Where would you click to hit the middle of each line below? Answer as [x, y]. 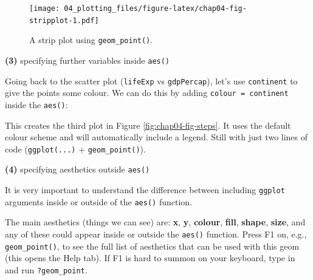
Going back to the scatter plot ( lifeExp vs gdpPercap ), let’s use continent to [151, 80]
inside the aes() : [36, 104]
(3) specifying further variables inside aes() [88, 60]
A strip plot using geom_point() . [91, 40]
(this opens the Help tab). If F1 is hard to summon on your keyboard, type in [150, 258]
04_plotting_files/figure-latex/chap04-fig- [155, 9]
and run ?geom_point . [46, 269]
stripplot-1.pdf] [64, 20]
